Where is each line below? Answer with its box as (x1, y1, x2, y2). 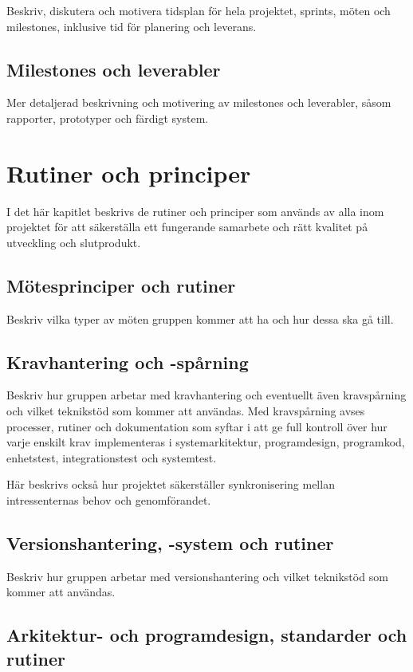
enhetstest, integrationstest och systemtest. (6, 449, 217, 466)
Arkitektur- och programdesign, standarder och (6, 623, 407, 647)
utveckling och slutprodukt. (6, 234, 141, 250)
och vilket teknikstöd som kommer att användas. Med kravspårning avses (6, 403, 365, 419)
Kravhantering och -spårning (6, 349, 249, 374)
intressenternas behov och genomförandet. (6, 492, 211, 509)
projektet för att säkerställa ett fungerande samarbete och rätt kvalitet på (6, 218, 368, 235)
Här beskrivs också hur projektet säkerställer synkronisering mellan (6, 476, 335, 493)
